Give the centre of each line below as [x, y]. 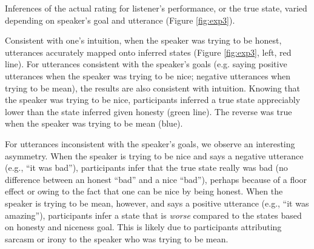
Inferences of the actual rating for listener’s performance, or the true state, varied [156, 8]
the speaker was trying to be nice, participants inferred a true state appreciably [153, 100]
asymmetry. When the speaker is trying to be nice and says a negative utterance [154, 155]
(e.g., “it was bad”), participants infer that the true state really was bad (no [146, 168]
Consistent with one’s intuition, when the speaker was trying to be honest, [143, 40]
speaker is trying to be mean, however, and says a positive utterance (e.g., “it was [157, 203]
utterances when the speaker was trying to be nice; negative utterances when [148, 75]
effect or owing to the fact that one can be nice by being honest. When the [144, 191]
